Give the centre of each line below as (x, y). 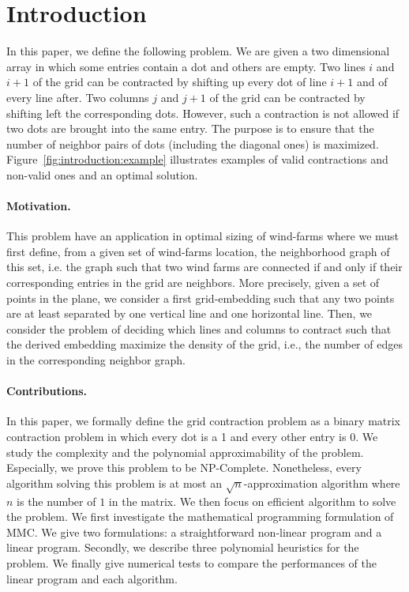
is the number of (56, 501)
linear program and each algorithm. (92, 578)
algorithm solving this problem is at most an (114, 483)
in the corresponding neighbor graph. (96, 360)
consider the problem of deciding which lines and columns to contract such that (199, 328)
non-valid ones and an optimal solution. (102, 174)
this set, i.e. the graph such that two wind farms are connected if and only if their (204, 267)
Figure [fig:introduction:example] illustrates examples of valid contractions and (197, 159)
